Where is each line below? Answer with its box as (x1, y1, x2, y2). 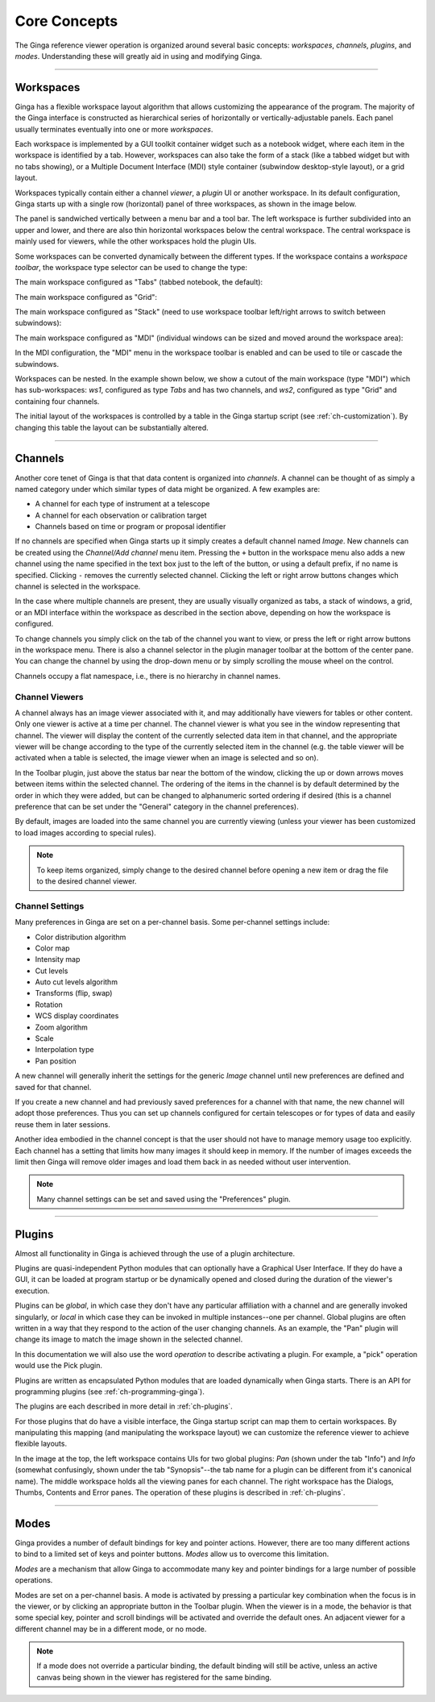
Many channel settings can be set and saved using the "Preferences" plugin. (36, 1194, 292, 1204)
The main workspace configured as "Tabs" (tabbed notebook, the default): (14, 277, 263, 287)
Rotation (35, 1000, 64, 1009)
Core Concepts (14, 12, 118, 30)
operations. (14, 1575, 53, 1585)
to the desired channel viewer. (36, 876, 137, 886)
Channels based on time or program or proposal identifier (35, 522, 226, 531)
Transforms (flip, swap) (35, 988, 113, 998)
